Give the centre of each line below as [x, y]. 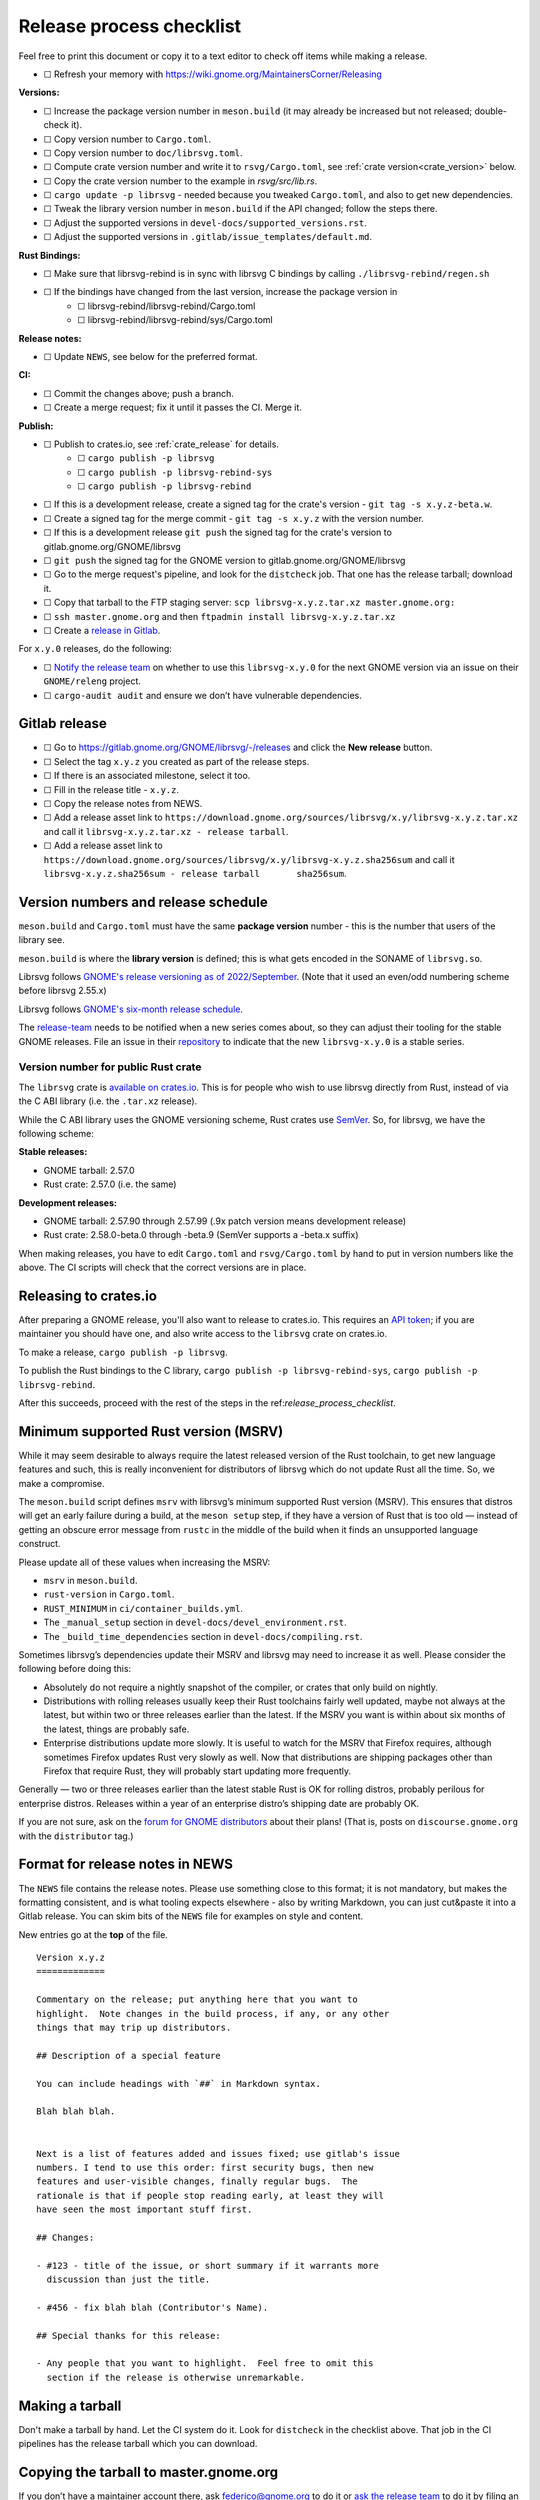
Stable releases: [53, 1152]
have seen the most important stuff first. [144, 2209]
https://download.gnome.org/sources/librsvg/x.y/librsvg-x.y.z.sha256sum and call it [249, 859]
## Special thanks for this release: [129, 2335]
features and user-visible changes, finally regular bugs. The [197, 2181]
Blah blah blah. [76, 2111]
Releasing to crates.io [87, 1295]
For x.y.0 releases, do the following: [95, 649]
